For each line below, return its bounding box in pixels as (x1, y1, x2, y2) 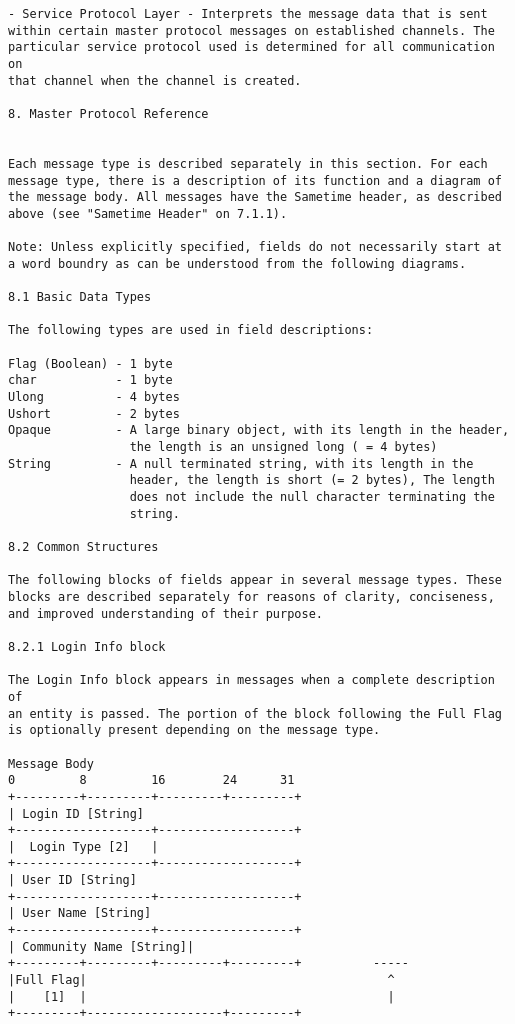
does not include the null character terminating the (129, 490, 495, 505)
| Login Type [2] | (8, 839, 159, 854)
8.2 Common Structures (8, 540, 159, 554)
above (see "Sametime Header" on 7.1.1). (8, 206, 288, 221)
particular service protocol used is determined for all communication (8, 40, 495, 55)
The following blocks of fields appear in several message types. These (8, 573, 502, 588)
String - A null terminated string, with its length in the (8, 456, 474, 471)
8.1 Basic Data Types (8, 290, 152, 305)
